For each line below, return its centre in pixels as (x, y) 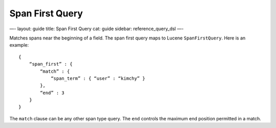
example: (19, 45)
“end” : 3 (52, 93)
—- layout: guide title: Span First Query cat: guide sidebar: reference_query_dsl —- (97, 29)
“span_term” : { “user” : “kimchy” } (98, 78)
